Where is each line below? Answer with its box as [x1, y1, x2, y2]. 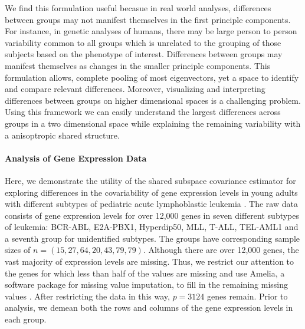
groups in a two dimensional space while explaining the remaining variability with [5, 117, 301, 129]
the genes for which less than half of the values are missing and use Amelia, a [5, 267, 285, 279]
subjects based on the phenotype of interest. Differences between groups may [5, 48, 283, 60]
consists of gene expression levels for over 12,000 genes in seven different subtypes [5, 209, 300, 221]
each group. [5, 313, 47, 325]
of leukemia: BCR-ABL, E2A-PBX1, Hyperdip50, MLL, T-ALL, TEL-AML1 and [5, 221, 299, 233]
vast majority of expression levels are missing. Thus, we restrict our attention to [5, 255, 294, 268]
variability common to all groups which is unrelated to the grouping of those [5, 36, 281, 48]
